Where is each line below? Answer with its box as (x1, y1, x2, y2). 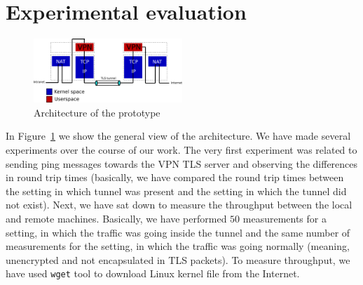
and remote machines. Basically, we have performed (6, 211, 227, 225)
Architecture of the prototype (34, 105, 160, 119)
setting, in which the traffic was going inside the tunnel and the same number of (6, 225, 350, 239)
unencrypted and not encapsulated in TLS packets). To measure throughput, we (6, 252, 350, 267)
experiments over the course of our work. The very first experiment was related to (6, 142, 357, 157)
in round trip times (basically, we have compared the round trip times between (6, 170, 344, 185)
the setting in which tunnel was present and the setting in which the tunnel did (6, 183, 347, 198)
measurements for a (242, 211, 327, 225)
